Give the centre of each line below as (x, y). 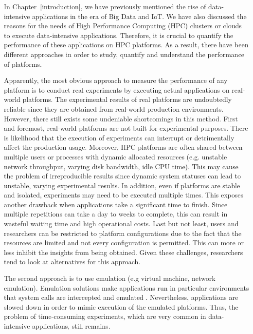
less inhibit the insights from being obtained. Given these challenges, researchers (124, 252)
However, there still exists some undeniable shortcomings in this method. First (121, 118)
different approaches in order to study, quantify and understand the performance (124, 54)
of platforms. (23, 64)
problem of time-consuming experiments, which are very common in (105, 316)
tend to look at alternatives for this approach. (72, 262)
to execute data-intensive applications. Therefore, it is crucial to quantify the (119, 35)
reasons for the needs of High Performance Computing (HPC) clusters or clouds (123, 26)
